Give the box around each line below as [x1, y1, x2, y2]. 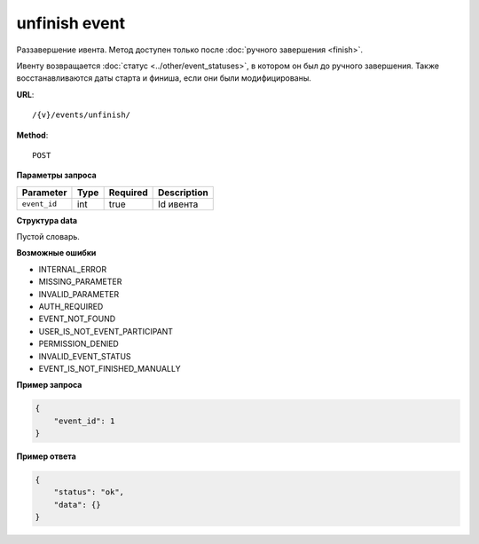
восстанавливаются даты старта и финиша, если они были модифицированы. [16, 73, 312, 83]
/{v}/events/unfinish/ [32, 110, 131, 120]
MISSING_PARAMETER [38, 276, 122, 288]
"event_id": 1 [53, 415, 115, 426]
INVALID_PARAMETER [38, 288, 120, 299]
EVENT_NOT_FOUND [38, 313, 116, 324]
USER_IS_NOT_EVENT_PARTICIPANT [38, 326, 173, 336]
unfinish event [16, 13, 126, 33]
